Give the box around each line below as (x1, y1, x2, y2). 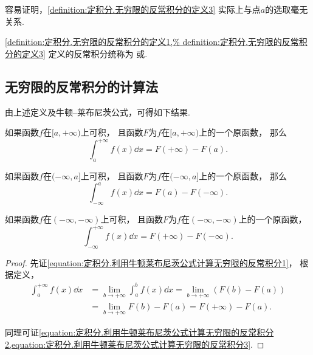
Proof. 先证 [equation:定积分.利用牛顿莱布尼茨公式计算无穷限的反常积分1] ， (5, 256, 297, 269)
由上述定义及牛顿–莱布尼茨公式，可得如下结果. (5, 105, 190, 118)
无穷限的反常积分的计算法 (5, 77, 158, 95)
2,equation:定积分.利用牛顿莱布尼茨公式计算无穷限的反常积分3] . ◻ (5, 337, 264, 350)
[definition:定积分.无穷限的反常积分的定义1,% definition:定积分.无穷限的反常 (5, 35, 299, 48)
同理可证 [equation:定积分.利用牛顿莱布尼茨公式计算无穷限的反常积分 (5, 326, 274, 339)
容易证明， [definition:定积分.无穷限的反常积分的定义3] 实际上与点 (5, 3, 261, 15)
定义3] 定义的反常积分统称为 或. (21, 47, 148, 60)
